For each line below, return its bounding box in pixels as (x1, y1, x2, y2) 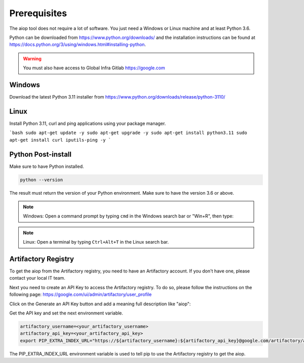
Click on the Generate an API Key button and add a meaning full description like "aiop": (9, 301, 191, 307)
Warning (23, 56, 42, 62)
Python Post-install (9, 150, 72, 159)
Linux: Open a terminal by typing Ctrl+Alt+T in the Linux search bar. (23, 239, 169, 245)
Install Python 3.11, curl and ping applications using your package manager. (9, 120, 166, 126)
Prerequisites (9, 8, 67, 19)
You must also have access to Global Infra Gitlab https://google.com (23, 65, 165, 71)
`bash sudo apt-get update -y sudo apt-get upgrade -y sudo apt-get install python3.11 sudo (9, 130, 248, 136)
